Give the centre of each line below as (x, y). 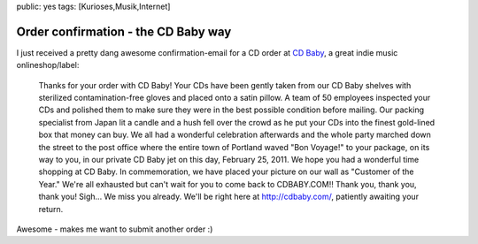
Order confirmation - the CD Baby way (124, 31)
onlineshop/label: (48, 65)
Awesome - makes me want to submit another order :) (115, 229)
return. (51, 209)
